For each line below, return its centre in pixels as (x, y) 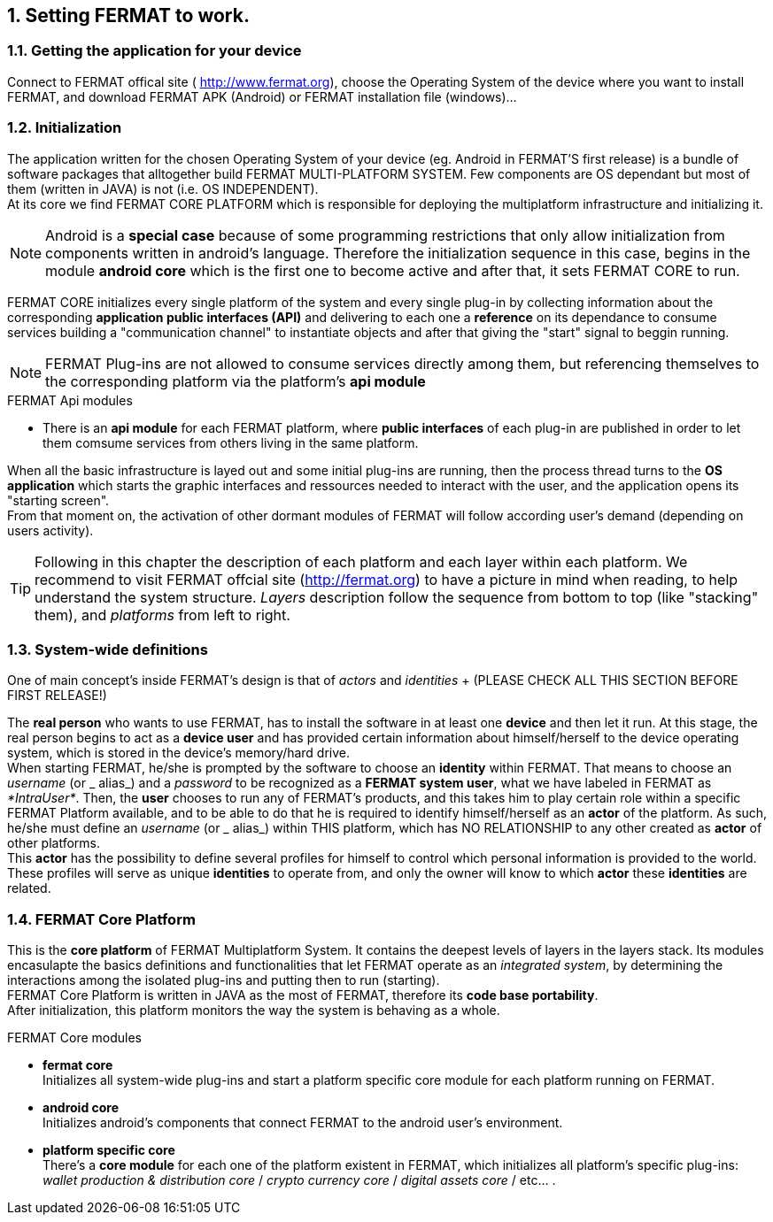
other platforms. (54, 843)
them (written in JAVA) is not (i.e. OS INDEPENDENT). (163, 188)
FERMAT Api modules (70, 400)
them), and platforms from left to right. (162, 615)
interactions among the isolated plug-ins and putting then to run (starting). (224, 980)
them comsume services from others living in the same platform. (231, 442)
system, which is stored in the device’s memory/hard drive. (179, 753)
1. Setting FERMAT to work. (128, 15)
